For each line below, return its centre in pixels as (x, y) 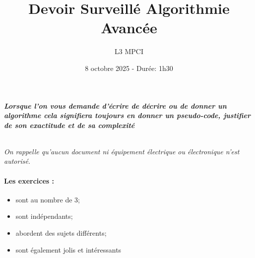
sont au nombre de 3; (48, 199)
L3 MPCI (129, 51)
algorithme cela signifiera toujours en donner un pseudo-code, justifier (127, 115)
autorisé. (17, 161)
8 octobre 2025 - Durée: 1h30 (129, 68)
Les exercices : (29, 180)
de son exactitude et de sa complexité (69, 125)
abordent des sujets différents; (61, 233)
